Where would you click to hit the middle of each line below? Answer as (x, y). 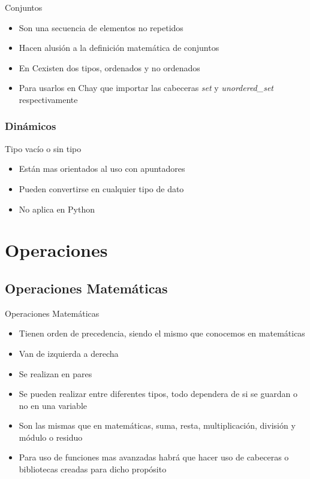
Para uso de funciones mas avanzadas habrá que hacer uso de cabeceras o (154, 457)
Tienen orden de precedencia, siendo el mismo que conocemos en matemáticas (162, 333)
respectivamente (48, 99)
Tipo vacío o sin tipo (43, 148)
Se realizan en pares (55, 373)
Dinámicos (31, 126)
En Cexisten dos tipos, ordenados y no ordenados (109, 67)
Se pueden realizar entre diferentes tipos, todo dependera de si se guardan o (158, 394)
